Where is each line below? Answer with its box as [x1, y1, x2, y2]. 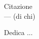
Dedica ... [4, 27, 33, 38]
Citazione [4, 1, 33, 11]
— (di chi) [4, 10, 36, 21]
